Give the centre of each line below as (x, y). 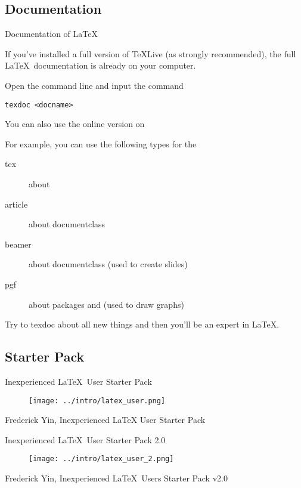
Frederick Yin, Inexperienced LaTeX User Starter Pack (105, 420)
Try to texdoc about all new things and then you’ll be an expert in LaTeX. (142, 324)
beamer (18, 244)
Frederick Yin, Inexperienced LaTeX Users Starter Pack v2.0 (116, 478)
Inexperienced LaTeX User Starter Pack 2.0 (85, 439)
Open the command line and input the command (94, 85)
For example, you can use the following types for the (101, 143)
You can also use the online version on (75, 124)
